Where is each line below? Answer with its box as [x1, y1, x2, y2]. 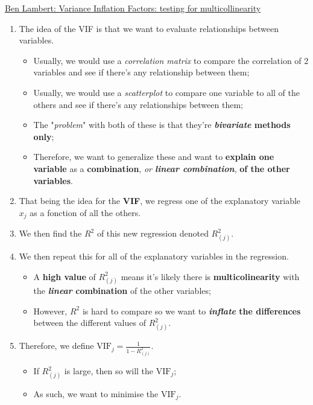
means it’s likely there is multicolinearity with [121, 270, 300, 282]
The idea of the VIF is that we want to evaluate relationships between [19, 22, 279, 34]
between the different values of [33, 316, 146, 329]
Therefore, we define [19, 339, 94, 352]
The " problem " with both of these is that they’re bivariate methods [33, 118, 291, 131]
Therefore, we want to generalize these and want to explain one [33, 150, 274, 163]
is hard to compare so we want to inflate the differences [82, 304, 301, 317]
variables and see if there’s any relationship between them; [33, 66, 250, 78]
